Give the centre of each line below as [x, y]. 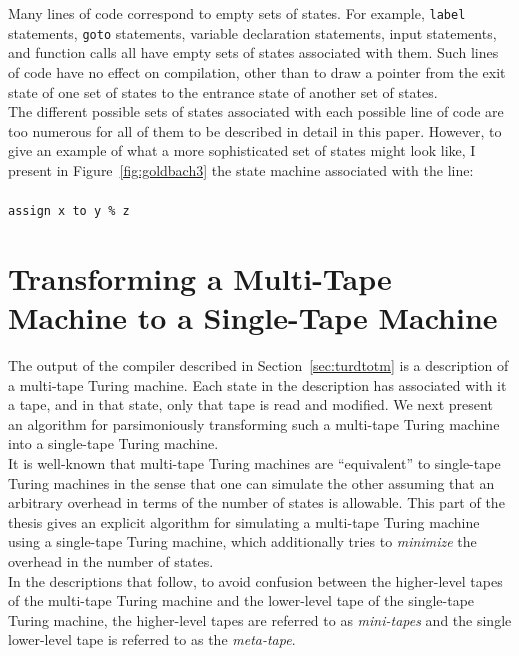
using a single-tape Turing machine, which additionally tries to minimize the [242, 541]
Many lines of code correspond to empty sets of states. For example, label [237, 13]
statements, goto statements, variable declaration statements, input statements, [252, 32]
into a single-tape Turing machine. [113, 443]
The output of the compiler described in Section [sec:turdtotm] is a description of [258, 365]
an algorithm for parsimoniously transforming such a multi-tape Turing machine [254, 423]
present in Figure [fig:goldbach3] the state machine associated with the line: [241, 169]
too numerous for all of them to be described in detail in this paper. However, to [255, 130]
